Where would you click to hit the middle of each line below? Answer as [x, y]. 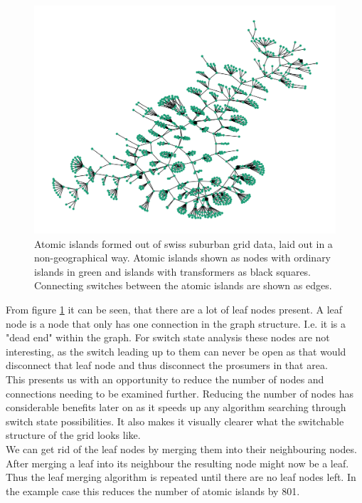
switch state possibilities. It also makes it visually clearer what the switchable [175, 421]
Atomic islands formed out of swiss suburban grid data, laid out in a [183, 243]
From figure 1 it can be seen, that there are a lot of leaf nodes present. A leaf [174, 310]
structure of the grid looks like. [73, 435]
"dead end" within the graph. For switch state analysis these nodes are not [168, 337]
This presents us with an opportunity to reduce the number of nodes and [165, 379]
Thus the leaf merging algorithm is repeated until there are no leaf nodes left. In [181, 477]
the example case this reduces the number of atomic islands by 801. [153, 491]
